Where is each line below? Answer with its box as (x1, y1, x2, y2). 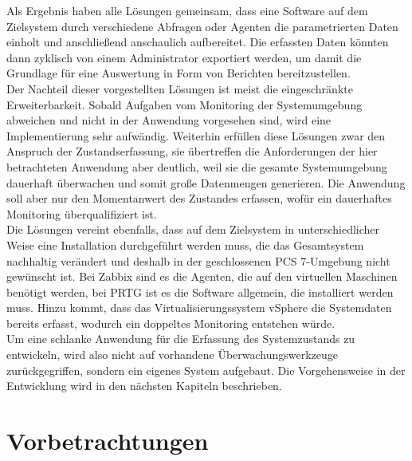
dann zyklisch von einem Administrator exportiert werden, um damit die (6, 49, 362, 65)
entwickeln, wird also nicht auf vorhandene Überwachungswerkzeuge (6, 346, 339, 363)
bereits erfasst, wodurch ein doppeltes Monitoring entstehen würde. (6, 314, 335, 331)
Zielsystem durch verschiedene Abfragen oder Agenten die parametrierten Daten (6, 18, 398, 34)
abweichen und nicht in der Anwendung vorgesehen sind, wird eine (6, 112, 332, 128)
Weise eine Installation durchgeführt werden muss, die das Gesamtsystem (6, 236, 364, 253)
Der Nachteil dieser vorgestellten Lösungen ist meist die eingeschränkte (6, 80, 353, 97)
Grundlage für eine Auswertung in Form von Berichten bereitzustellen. (6, 65, 351, 81)
